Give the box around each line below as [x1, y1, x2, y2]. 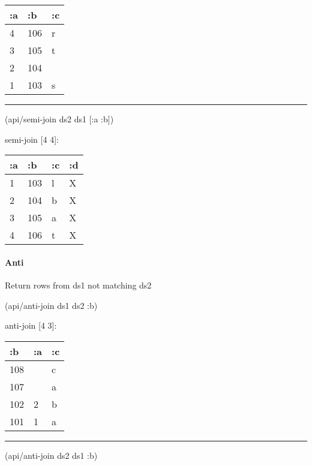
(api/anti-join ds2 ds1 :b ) [5, 449, 98, 461]
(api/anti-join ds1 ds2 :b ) [5, 299, 98, 311]
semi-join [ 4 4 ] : [5, 133, 59, 145]
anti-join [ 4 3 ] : [5, 319, 57, 332]
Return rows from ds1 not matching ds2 [5, 278, 152, 291]
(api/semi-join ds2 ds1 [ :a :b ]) [5, 113, 114, 125]
